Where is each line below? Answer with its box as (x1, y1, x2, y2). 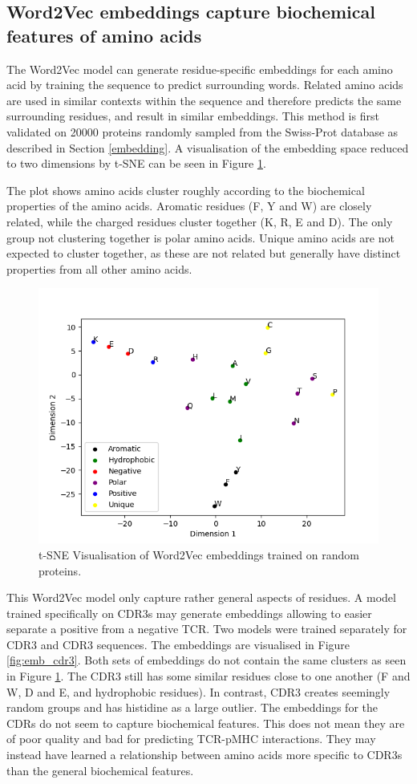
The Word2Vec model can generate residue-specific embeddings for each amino (6, 60, 393, 77)
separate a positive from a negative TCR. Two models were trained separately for (6, 620, 407, 637)
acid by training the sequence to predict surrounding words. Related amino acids (6, 76, 403, 93)
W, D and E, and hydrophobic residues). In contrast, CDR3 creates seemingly (6, 683, 391, 700)
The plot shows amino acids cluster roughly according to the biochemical (6, 181, 365, 198)
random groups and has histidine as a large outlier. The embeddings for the (6, 699, 378, 716)
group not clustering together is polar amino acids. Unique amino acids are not (6, 229, 395, 246)
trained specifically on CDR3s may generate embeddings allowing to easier (6, 604, 372, 621)
